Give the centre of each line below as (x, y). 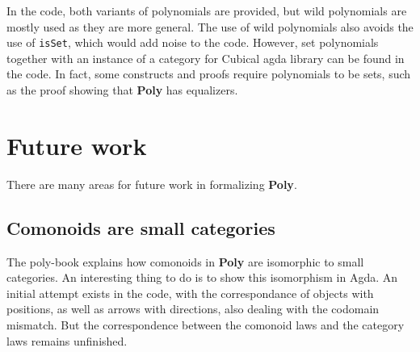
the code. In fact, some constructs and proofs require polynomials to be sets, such (209, 74)
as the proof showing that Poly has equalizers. (122, 90)
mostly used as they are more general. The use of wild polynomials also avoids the (210, 26)
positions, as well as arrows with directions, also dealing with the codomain (193, 309)
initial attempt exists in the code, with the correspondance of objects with (190, 293)
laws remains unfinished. (67, 340)
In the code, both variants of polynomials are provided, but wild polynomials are (207, 10)
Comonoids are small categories (141, 227)
